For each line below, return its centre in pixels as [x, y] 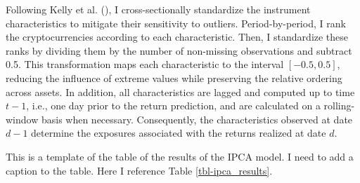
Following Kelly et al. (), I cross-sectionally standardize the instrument [158, 9]
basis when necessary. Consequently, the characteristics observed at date [197, 119]
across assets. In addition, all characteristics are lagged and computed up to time [180, 91]
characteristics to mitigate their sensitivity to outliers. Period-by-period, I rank [176, 23]
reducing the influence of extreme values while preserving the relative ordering [174, 77]
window [22, 119]
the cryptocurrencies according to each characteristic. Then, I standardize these [177, 37]
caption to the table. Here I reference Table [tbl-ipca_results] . [139, 170]
